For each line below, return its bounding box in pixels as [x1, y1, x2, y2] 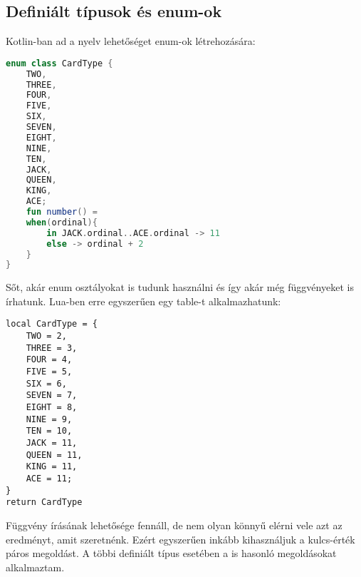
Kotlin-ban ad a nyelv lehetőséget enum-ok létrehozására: [6, 34, 256, 48]
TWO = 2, [26, 331, 67, 342]
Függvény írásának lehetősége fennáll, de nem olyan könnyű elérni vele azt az [6, 517, 342, 532]
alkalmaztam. [6, 559, 65, 574]
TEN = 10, [26, 426, 73, 436]
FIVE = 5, [26, 367, 73, 377]
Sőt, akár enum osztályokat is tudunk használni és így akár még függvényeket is [6, 280, 354, 295]
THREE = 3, [26, 342, 78, 353]
